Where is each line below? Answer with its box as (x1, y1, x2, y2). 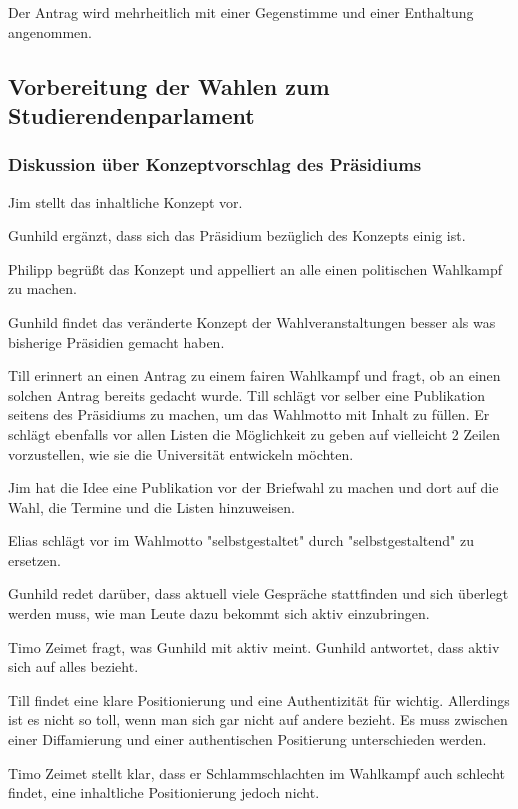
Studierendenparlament (8, 99, 255, 130)
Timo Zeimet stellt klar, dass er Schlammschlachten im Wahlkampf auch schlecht (8, 762, 506, 783)
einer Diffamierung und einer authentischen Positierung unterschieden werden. (8, 729, 487, 750)
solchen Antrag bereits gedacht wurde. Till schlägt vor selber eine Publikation (8, 384, 486, 405)
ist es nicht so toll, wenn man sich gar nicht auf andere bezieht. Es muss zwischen (8, 709, 508, 730)
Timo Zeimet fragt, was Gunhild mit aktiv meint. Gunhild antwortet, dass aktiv (8, 636, 500, 657)
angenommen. (8, 21, 92, 42)
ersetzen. (8, 549, 61, 570)
